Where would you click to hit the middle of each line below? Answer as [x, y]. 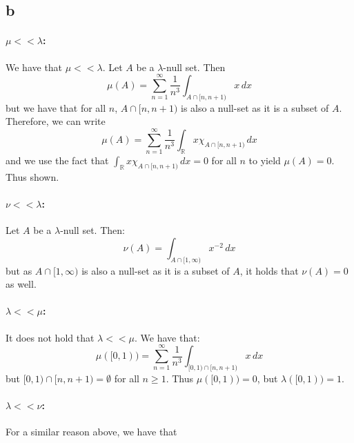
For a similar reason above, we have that [91, 432]
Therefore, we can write [56, 121]
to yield [265, 160]
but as [19, 270]
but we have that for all [56, 107]
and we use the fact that [57, 160]
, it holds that [269, 270]
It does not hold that [50, 337]
